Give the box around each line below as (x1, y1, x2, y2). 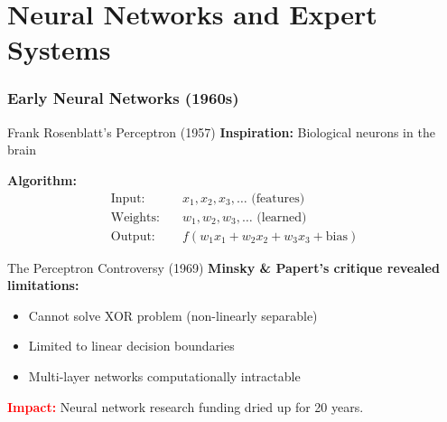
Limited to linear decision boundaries (28, 336, 235, 355)
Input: (110, 192, 145, 205)
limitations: (7, 276, 79, 295)
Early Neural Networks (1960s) (7, 87, 239, 109)
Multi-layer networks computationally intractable (28, 367, 301, 386)
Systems (7, 31, 111, 68)
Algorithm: (7, 170, 77, 189)
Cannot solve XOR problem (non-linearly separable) (28, 305, 318, 324)
